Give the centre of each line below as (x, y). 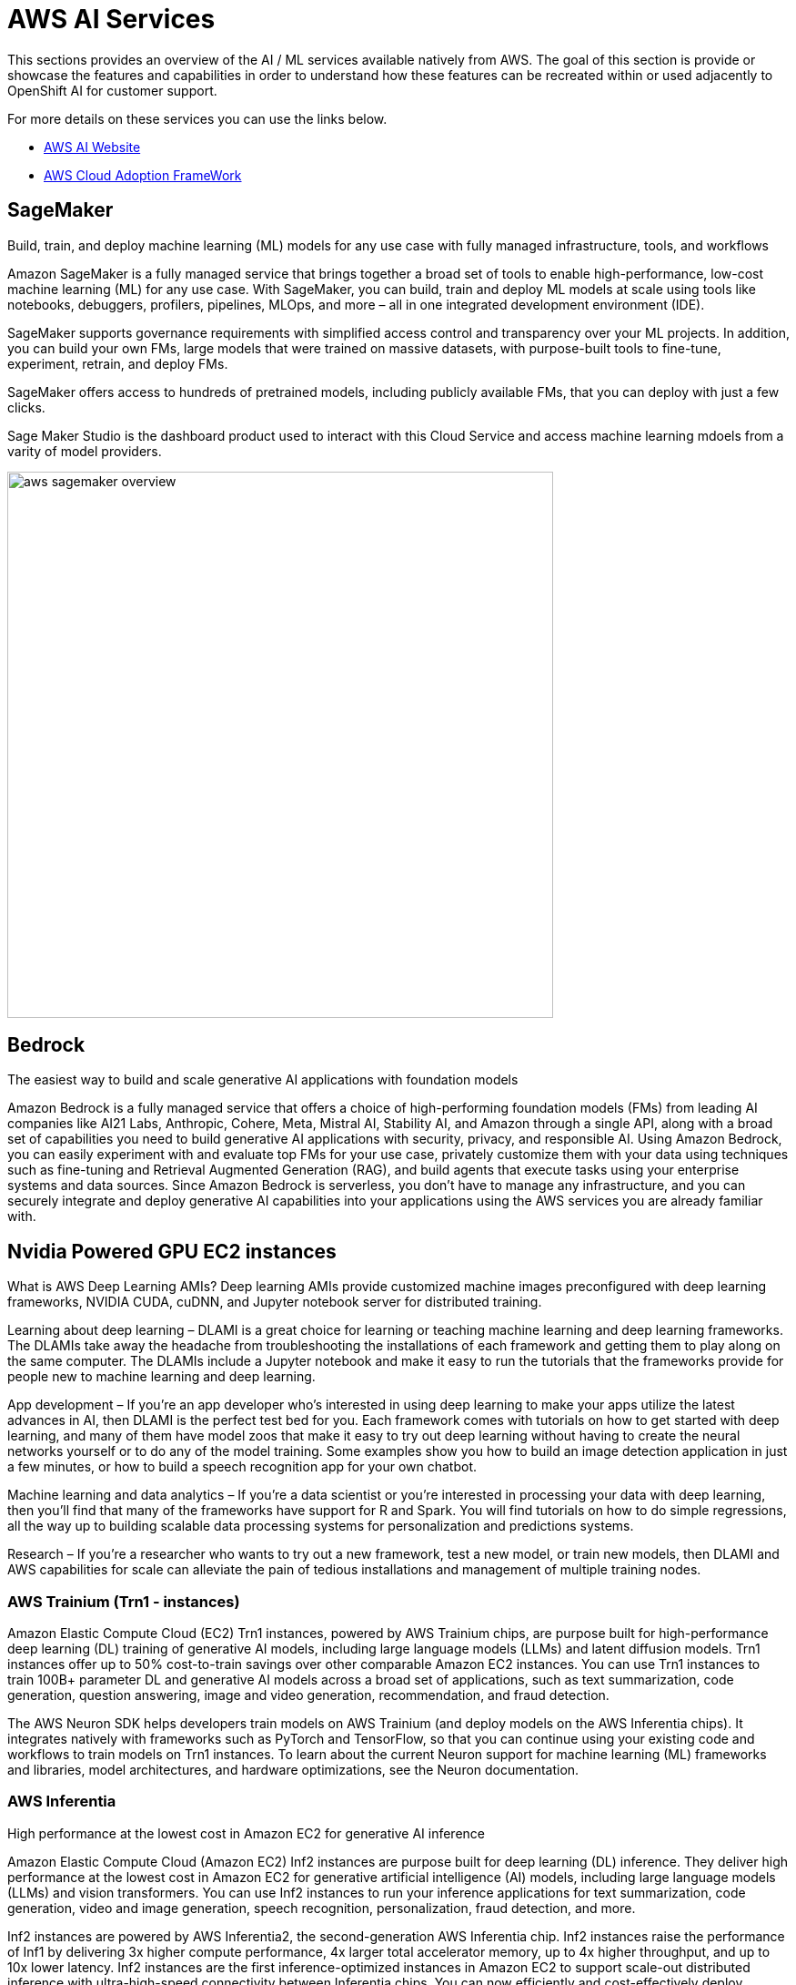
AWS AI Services (111, 19)
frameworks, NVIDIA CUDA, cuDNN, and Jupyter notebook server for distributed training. (275, 1302)
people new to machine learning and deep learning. (161, 1377)
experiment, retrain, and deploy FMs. (118, 363)
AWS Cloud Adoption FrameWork (143, 175)
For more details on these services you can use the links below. (197, 118)
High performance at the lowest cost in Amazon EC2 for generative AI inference (246, 1833)
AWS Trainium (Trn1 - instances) (124, 1601)
